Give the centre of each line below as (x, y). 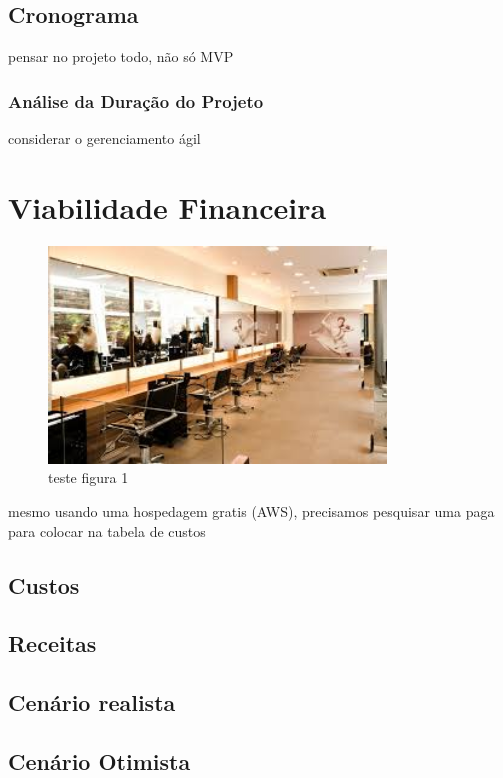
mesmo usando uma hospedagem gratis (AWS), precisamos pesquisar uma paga (251, 510)
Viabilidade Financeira (167, 206)
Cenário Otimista (99, 760)
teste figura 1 (88, 477)
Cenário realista (92, 702)
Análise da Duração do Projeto (136, 100)
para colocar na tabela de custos (107, 530)
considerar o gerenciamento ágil (104, 138)
